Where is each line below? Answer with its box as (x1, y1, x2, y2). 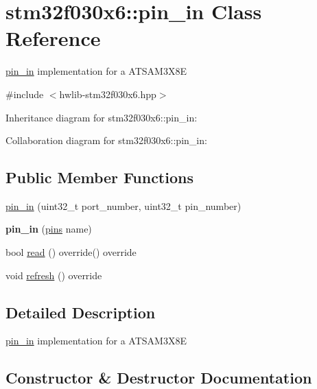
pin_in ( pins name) (5, 222, 92, 236)
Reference (5, 24, 101, 52)
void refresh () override (5, 268, 102, 282)
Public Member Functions (5, 167, 193, 188)
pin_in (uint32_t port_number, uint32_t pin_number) (5, 198, 242, 213)
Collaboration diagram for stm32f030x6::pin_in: (5, 133, 207, 148)
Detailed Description (5, 301, 156, 322)
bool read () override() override (5, 245, 137, 259)
